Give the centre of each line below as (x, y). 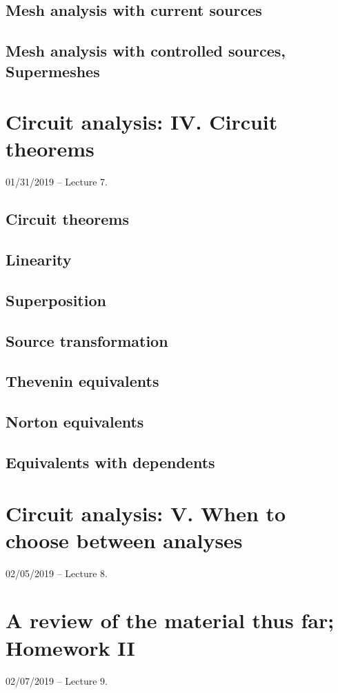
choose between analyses (124, 540)
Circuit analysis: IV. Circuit (142, 122)
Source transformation (87, 340)
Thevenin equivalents (82, 381)
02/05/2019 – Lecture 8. (57, 573)
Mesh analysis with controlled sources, (146, 51)
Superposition (56, 300)
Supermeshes (53, 71)
